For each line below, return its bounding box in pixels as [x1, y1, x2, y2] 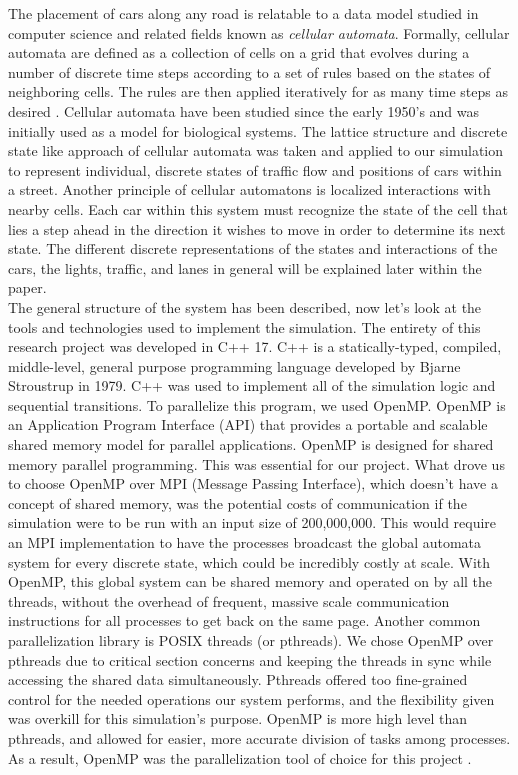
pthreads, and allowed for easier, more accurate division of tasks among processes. [8, 727, 511, 748]
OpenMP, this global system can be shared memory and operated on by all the [8, 571, 493, 592]
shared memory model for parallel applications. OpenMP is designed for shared [8, 434, 494, 455]
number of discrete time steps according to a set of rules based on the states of [8, 61, 491, 82]
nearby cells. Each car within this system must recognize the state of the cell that [8, 198, 509, 219]
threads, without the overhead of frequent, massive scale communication [8, 590, 450, 611]
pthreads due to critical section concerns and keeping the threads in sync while [8, 649, 492, 670]
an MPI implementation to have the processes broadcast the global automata [8, 532, 482, 553]
